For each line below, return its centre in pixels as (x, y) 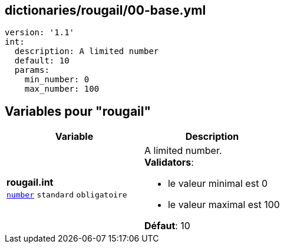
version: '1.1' (40, 33)
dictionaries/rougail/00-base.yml (105, 10)
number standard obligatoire (67, 195)
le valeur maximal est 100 (224, 205)
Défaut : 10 (167, 226)
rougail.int (30, 182)
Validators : (169, 162)
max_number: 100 (62, 89)
